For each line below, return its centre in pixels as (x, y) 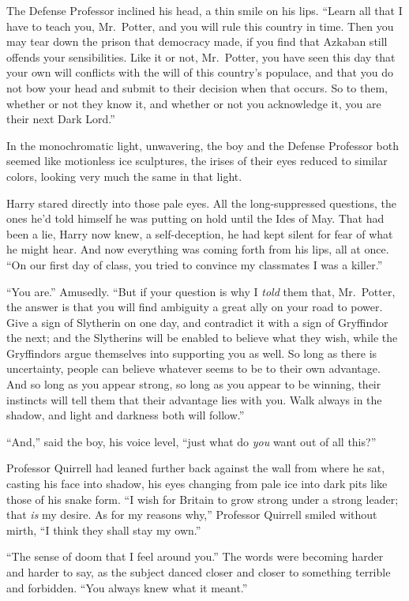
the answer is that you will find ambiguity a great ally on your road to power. (195, 307)
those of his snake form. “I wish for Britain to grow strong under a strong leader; (203, 499)
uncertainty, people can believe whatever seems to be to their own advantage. (193, 368)
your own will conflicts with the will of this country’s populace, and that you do (200, 72)
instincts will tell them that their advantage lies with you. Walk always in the (194, 399)
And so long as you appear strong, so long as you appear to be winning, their (194, 384)
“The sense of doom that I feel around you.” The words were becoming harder (195, 556)
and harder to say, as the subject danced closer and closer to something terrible (199, 572)
